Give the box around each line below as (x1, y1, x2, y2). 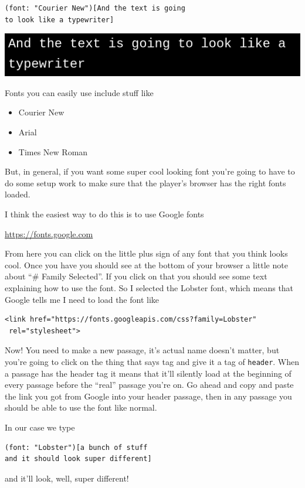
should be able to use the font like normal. (5, 401, 157, 414)
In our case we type (5, 421, 75, 433)
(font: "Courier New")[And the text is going (5, 4, 185, 12)
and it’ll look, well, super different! (5, 472, 129, 484)
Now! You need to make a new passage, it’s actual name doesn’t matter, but (5, 344, 280, 356)
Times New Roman (18, 145, 88, 158)
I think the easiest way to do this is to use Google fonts (5, 207, 204, 220)
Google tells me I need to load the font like (5, 293, 160, 305)
